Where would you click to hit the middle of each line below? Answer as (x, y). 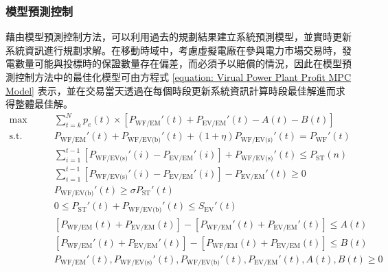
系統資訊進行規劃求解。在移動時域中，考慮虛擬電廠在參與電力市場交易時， (174, 50)
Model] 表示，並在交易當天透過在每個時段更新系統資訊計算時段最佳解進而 (171, 90)
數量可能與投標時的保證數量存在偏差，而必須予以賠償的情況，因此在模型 (178, 63)
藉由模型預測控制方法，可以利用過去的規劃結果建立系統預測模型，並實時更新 (179, 37)
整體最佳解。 (44, 104)
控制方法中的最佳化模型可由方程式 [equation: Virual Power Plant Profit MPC (183, 77)
